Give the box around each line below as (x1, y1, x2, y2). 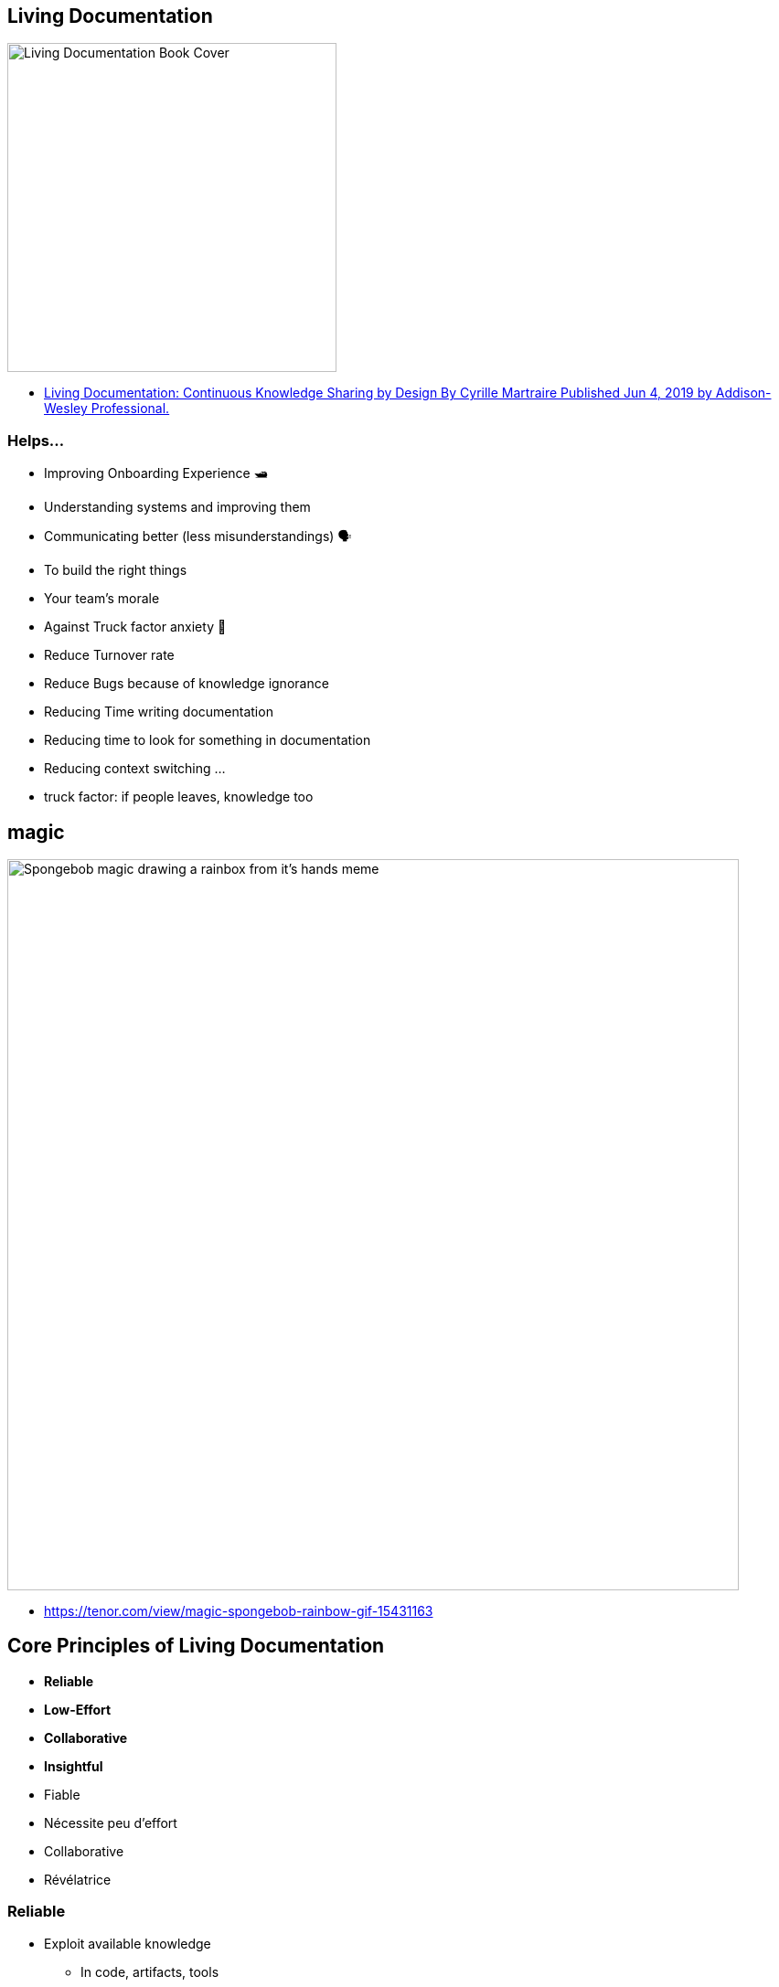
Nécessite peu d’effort (44, 1814, 177, 1831)
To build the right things (44, 562, 187, 579)
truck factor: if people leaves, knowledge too (44, 789, 314, 805)
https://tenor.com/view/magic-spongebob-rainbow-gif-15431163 (44, 1603, 433, 1620)
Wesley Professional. (44, 400, 170, 417)
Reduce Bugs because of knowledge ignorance (44, 675, 329, 692)
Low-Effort (44, 1701, 112, 1717)
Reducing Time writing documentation (44, 704, 273, 720)
